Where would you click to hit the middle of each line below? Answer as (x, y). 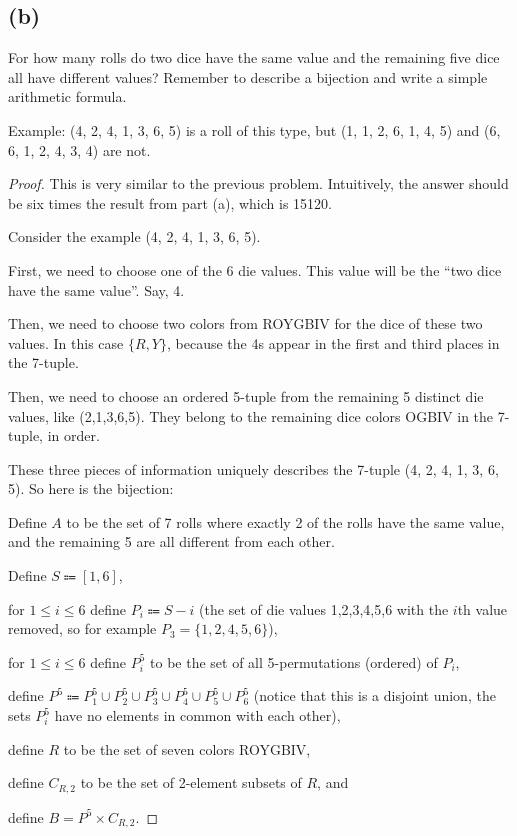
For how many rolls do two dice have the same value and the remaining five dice (254, 57)
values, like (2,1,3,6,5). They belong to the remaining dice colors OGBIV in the (251, 415)
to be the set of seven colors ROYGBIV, (187, 748)
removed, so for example (82, 628)
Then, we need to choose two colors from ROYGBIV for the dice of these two (245, 323)
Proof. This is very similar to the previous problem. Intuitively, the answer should (258, 183)
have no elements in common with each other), (197, 715)
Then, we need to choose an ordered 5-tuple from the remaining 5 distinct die (246, 395)
